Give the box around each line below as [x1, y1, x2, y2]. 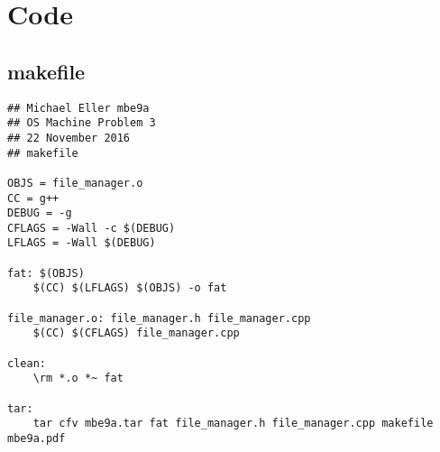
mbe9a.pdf [7, 432, 66, 446]
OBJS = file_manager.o [7, 176, 143, 189]
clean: [7, 356, 46, 370]
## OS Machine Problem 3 [7, 116, 156, 130]
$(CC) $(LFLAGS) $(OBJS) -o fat [32, 281, 227, 295]
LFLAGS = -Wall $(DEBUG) [7, 236, 156, 250]
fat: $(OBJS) [7, 266, 85, 280]
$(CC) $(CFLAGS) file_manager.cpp [32, 327, 240, 340]
